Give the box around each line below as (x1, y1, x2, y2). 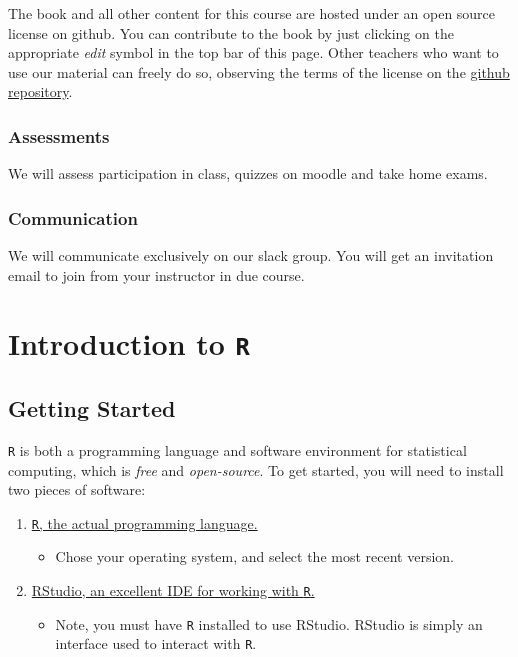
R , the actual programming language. (31, 512, 258, 533)
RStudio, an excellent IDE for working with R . (31, 579, 315, 600)
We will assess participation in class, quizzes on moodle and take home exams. (8, 163, 488, 184)
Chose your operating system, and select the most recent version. (55, 546, 454, 567)
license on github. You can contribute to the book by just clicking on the (8, 22, 454, 43)
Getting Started (8, 393, 176, 424)
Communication (8, 205, 138, 230)
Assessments (8, 123, 110, 148)
